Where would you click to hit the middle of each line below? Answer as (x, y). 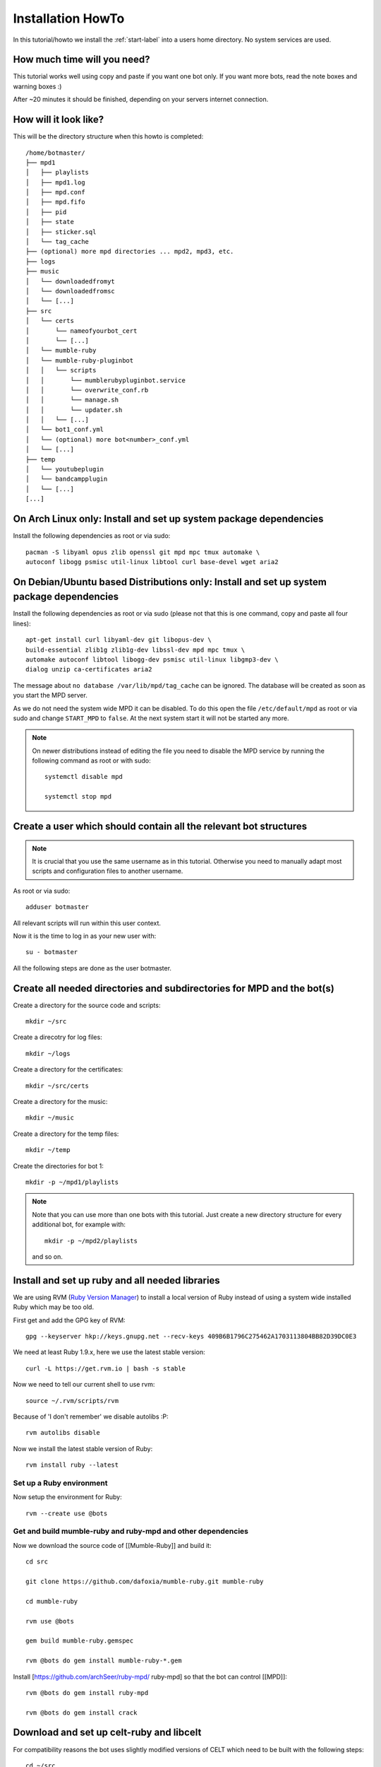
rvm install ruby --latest (72, 1465)
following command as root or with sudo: (91, 761)
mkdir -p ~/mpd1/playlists (72, 1182)
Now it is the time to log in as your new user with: (85, 936)
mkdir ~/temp (48, 1150)
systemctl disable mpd (84, 777)
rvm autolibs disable (63, 1433)
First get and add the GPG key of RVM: (69, 1320)
